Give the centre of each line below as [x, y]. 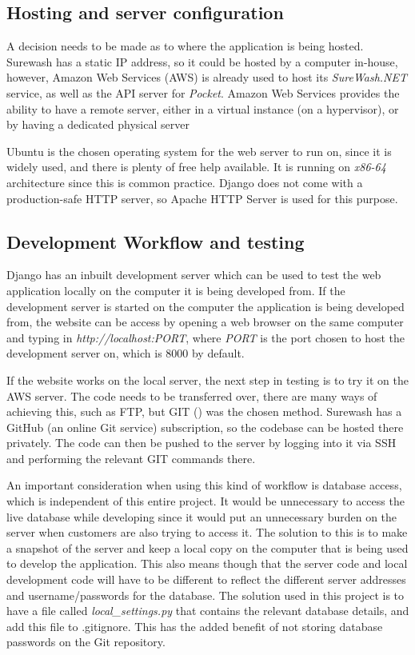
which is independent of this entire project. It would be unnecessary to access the [206, 501]
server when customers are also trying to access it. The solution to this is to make [207, 532]
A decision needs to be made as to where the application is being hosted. [185, 46]
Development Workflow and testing [156, 241]
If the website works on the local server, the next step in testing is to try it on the [208, 379]
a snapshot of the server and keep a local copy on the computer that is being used [207, 547]
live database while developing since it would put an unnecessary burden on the [202, 516]
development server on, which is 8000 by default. [126, 353]
